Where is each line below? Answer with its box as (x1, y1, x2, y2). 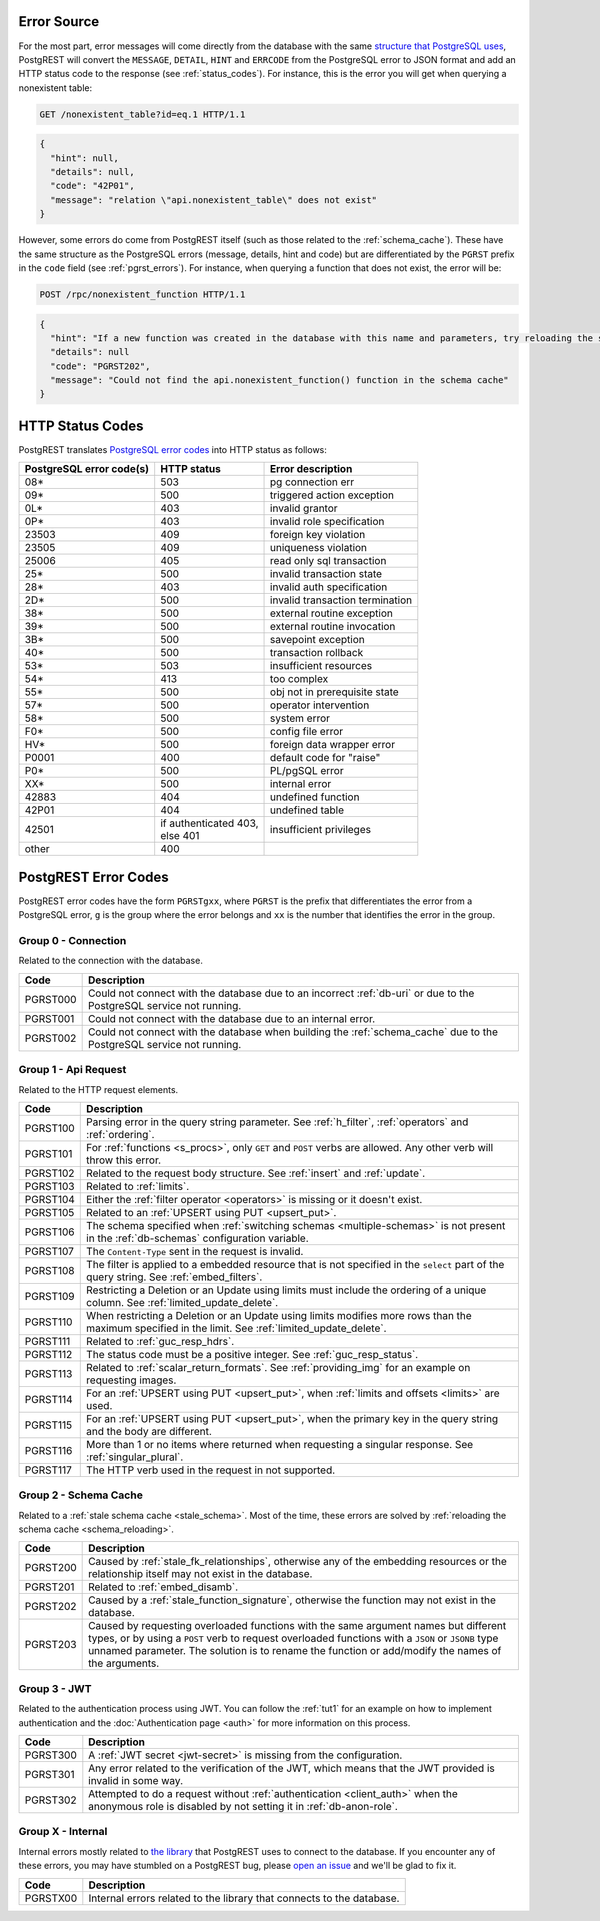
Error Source (18, 13, 100, 30)
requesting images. (86, 1373, 177, 1387)
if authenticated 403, (160, 816, 259, 830)
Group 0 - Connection (18, 934, 127, 948)
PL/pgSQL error (270, 764, 344, 778)
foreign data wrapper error (270, 738, 395, 752)
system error (270, 711, 330, 725)
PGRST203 (24, 1638, 77, 1652)
